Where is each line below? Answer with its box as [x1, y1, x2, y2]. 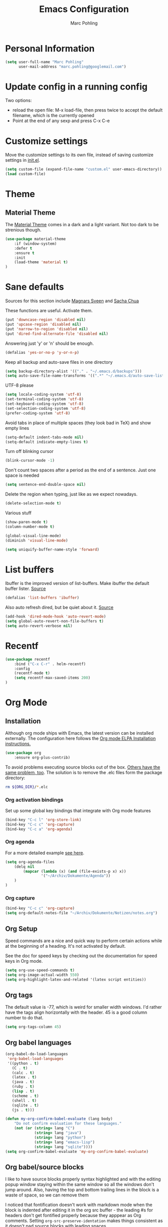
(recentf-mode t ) [14, 671, 50, 676]
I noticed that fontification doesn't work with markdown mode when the [5, 1202, 152, 1208]
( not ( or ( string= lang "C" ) [14, 1126, 75, 1131]
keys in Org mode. [5, 958, 43, 964]
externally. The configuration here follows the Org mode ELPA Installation [5, 736, 156, 741]
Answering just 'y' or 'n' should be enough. [5, 340, 94, 346]
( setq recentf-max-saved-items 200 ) [14, 676, 91, 681]
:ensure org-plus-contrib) [14, 755, 70, 760]
